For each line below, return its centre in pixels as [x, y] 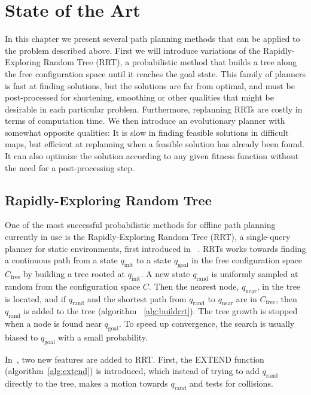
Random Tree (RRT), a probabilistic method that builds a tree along [170, 62]
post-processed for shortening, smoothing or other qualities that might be [139, 97]
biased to [22, 337]
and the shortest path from [137, 298]
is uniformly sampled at [255, 274]
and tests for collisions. [231, 383]
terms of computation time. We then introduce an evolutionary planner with [145, 121]
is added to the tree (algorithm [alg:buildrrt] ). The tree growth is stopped [161, 311]
